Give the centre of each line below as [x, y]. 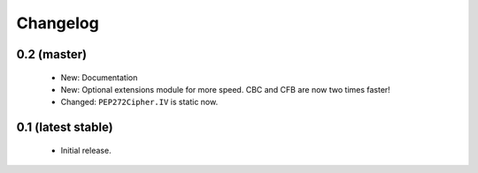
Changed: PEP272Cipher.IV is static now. [139, 102]
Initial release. [86, 150]
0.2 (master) [52, 54]
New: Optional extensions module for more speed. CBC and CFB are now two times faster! [226, 89]
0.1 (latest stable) [65, 128]
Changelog [58, 23]
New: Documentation [99, 77]
